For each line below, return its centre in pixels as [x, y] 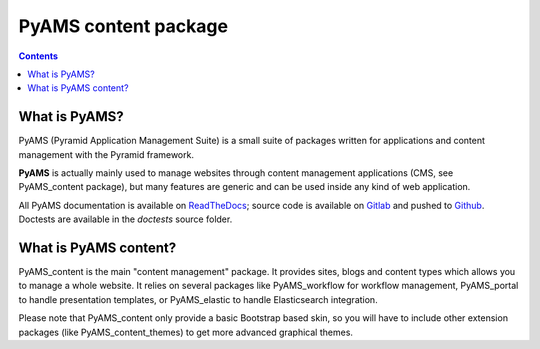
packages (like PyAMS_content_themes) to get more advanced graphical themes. [186, 332]
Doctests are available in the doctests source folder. [125, 219]
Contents [38, 56]
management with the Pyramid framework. [106, 154]
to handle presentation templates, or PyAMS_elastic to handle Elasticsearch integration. [198, 299]
